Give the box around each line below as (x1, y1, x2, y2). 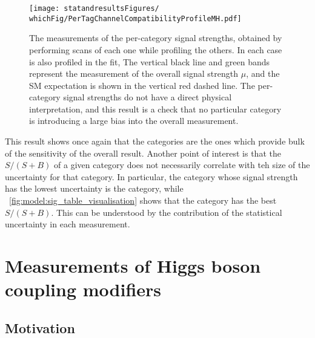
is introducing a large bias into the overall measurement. (29, 114, 239, 127)
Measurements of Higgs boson (5, 253, 261, 278)
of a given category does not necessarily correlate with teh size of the (54, 158, 310, 171)
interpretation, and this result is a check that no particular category (29, 102, 282, 115)
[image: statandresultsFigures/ (29, 4, 159, 13)
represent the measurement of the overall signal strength (29, 67, 239, 80)
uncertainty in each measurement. (5, 218, 130, 230)
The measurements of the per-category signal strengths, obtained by (29, 31, 282, 44)
